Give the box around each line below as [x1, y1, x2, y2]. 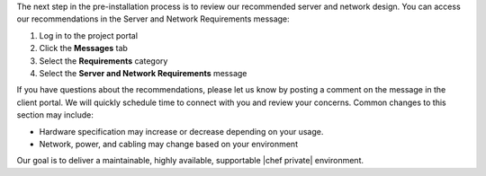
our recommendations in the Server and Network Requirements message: [16, 13, 290, 24]
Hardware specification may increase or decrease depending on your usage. [39, 126, 324, 136]
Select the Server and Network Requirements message [39, 67, 247, 78]
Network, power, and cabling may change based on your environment [39, 138, 299, 149]
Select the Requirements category [39, 55, 168, 66]
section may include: [16, 110, 94, 120]
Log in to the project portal [39, 30, 139, 40]
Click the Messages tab [39, 43, 128, 54]
